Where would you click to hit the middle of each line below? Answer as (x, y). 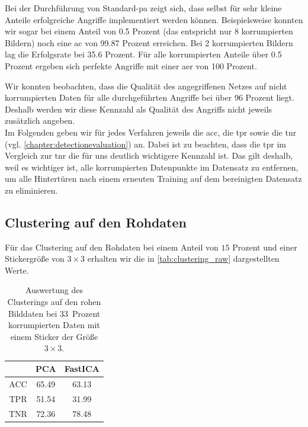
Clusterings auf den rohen (54, 302)
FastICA (82, 369)
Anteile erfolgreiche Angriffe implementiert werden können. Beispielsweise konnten (154, 19)
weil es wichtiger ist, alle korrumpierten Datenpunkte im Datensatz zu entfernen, (152, 167)
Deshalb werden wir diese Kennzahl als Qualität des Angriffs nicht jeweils (139, 109)
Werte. (17, 270)
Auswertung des (54, 290)
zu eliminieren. (31, 190)
